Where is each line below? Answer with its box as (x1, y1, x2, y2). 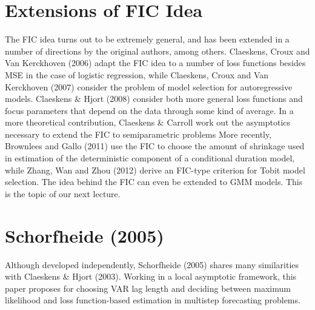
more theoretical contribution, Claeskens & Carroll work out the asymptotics (5, 116, 291, 129)
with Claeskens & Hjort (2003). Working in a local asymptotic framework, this (5, 270, 297, 283)
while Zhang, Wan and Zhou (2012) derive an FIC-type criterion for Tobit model (5, 163, 305, 176)
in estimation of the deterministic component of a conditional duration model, (5, 152, 295, 164)
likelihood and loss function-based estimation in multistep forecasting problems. (5, 294, 300, 306)
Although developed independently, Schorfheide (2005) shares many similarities (5, 258, 299, 271)
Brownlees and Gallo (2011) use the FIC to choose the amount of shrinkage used (5, 140, 305, 152)
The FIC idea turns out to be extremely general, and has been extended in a (5, 33, 290, 45)
